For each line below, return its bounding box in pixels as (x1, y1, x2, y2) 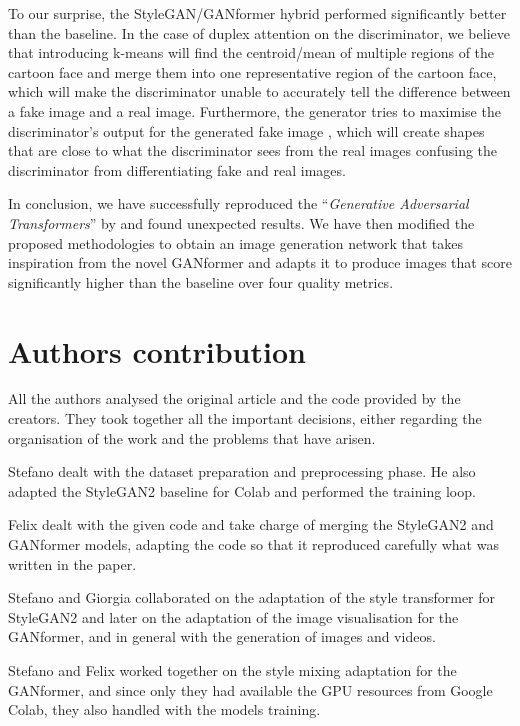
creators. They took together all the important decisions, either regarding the (8, 408, 482, 429)
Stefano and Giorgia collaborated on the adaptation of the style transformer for (8, 587, 496, 608)
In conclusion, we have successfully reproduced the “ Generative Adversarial (8, 193, 469, 214)
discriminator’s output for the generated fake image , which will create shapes (8, 120, 485, 141)
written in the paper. (8, 553, 137, 574)
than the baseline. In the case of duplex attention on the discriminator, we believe (8, 22, 510, 43)
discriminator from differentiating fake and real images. (8, 159, 346, 180)
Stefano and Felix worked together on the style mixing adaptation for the (8, 659, 457, 680)
